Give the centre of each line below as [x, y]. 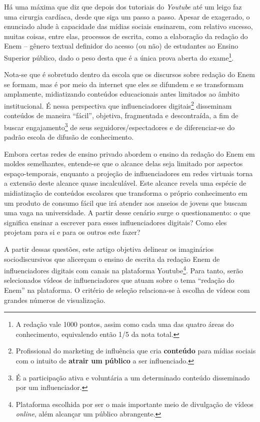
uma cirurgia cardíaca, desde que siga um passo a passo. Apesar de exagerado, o [127, 16]
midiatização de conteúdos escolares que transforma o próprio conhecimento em [126, 193]
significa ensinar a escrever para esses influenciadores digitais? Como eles [115, 222]
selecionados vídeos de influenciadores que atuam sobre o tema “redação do [119, 280]
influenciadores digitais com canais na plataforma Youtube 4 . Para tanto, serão [123, 270]
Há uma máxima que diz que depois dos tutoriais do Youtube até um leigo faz [123, 7]
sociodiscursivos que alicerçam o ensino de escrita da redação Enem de [112, 259]
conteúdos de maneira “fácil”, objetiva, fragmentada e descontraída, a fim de [121, 115]
